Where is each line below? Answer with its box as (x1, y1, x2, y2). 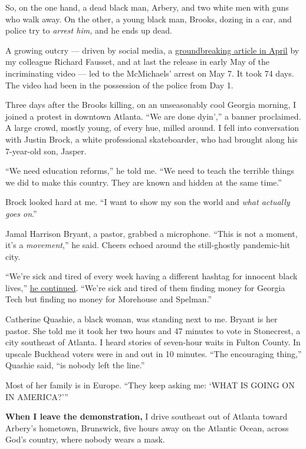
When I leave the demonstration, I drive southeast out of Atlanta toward (5, 410, 288, 422)
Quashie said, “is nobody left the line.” (5, 359, 145, 371)
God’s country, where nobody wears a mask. (5, 433, 165, 445)
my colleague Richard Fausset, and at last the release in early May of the (5, 55, 269, 68)
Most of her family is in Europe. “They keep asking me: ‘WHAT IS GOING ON (5, 379, 295, 391)
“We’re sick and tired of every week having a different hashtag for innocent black (5, 270, 298, 282)
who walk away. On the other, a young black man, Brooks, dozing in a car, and (5, 12, 292, 25)
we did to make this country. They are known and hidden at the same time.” (5, 176, 282, 188)
